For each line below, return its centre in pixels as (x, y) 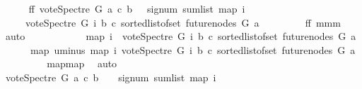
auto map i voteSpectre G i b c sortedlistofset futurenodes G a (181, 36)
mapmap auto (82, 63)
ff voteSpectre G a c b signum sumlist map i (137, 8)
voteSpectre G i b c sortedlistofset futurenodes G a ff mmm (183, 22)
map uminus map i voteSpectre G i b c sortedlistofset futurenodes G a (193, 49)
